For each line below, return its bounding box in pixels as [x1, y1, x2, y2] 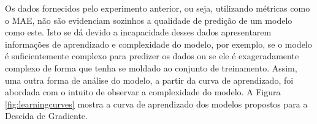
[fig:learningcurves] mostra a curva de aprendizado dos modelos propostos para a [5, 97, 308, 110]
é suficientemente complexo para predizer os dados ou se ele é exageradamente [5, 49, 299, 62]
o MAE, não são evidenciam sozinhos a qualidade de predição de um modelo [5, 13, 292, 26]
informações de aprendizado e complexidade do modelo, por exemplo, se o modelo [5, 37, 312, 50]
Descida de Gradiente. [5, 109, 88, 122]
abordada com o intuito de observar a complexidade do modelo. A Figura [5, 86, 281, 98]
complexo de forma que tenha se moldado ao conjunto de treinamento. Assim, [5, 61, 297, 74]
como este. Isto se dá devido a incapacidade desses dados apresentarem [5, 26, 272, 38]
